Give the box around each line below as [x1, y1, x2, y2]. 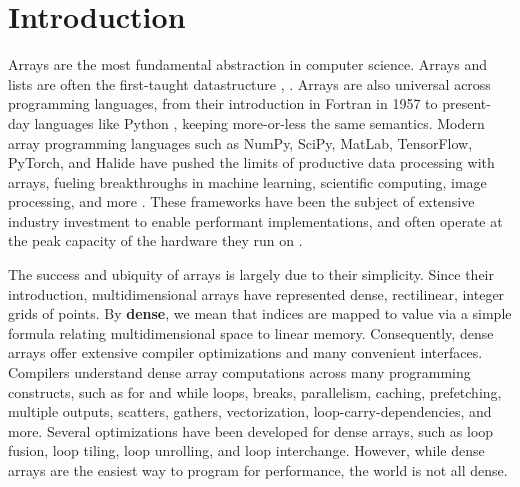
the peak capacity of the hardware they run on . [8, 230, 303, 251]
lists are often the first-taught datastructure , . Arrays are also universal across [8, 73, 491, 94]
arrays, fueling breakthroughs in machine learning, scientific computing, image [8, 171, 487, 192]
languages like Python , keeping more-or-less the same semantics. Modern [34, 112, 485, 133]
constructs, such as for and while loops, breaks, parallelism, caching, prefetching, [8, 381, 502, 402]
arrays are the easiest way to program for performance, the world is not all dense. [8, 460, 508, 480]
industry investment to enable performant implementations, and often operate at [8, 210, 503, 231]
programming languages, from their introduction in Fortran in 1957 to [8, 93, 438, 114]
